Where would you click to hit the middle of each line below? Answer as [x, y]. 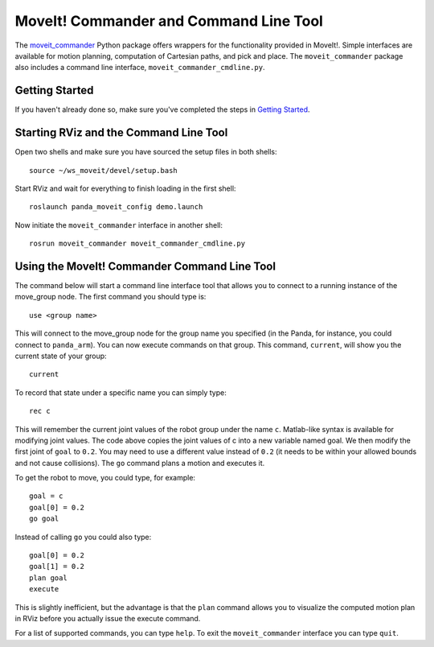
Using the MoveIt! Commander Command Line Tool [145, 266]
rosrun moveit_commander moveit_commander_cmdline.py [137, 244]
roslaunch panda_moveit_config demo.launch [116, 207]
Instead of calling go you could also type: [83, 537]
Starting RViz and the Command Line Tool [121, 133]
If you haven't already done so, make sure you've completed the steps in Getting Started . [162, 109]
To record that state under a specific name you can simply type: [121, 392]
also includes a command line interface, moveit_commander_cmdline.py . [140, 68]
